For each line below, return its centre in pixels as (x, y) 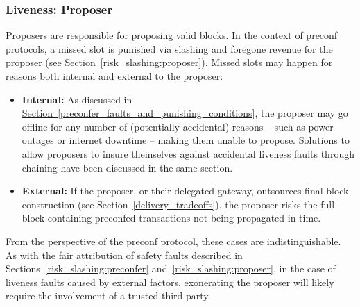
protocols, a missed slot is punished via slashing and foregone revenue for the (169, 48)
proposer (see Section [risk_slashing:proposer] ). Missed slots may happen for (169, 62)
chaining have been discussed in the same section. (127, 167)
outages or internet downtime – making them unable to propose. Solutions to (186, 140)
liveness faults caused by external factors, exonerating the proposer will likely (170, 282)
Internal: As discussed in (77, 99)
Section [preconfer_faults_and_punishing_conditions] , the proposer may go (185, 113)
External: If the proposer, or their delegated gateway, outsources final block (185, 191)
